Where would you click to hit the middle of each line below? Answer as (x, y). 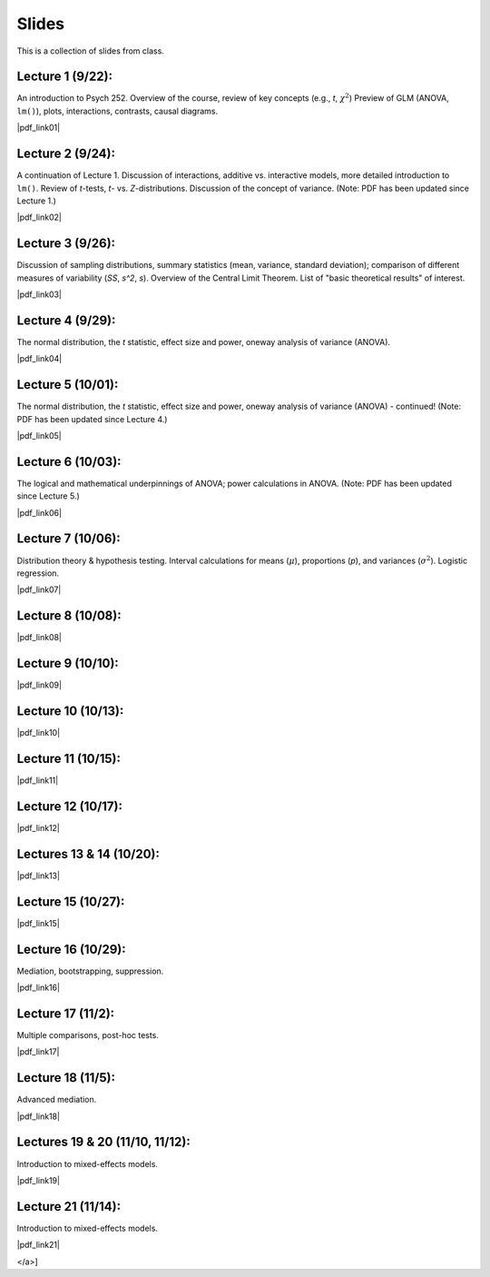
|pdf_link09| (39, 685)
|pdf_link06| (39, 512)
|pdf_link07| (39, 589)
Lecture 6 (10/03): (69, 462)
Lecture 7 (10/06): (69, 539)
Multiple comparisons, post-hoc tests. (88, 1034)
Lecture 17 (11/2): (66, 1013)
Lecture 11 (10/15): (69, 758)
